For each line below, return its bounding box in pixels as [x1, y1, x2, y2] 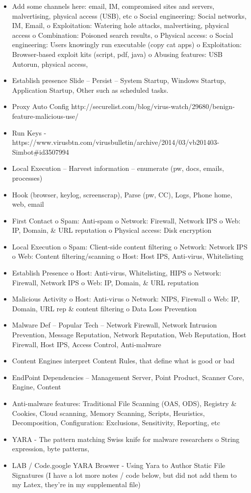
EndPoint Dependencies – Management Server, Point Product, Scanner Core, [12, 372, 244, 382]
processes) [12, 172, 43, 183]
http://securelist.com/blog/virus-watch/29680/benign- [71, 101, 235, 111]
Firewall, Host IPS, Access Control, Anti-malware [12, 339, 161, 349]
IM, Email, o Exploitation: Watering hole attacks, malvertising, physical [12, 20, 229, 30]
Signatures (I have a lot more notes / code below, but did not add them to [12, 469, 237, 480]
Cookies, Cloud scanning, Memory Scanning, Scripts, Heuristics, [12, 408, 205, 418]
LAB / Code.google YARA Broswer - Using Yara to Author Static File [12, 460, 226, 470]
